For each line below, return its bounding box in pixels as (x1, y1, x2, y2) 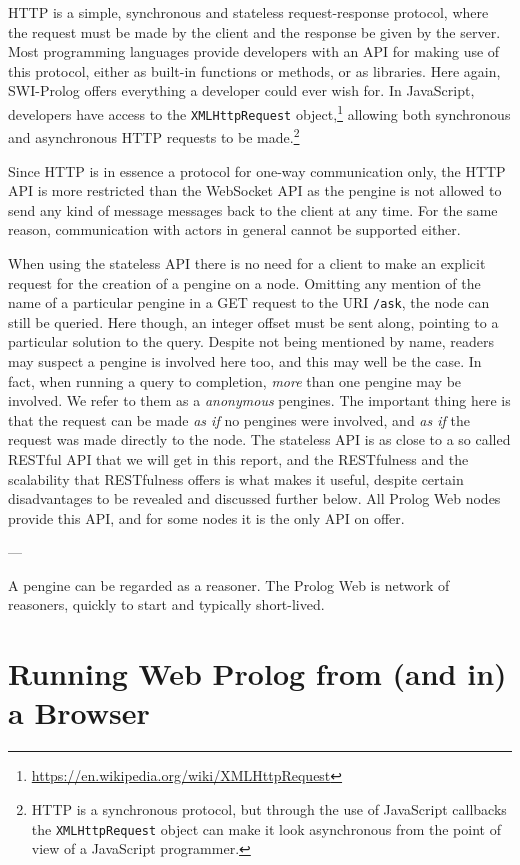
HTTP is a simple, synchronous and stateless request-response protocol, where (8, 2, 489, 22)
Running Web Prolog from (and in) (8, 653, 507, 694)
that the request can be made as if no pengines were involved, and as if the (8, 409, 470, 430)
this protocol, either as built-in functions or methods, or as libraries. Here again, (8, 60, 501, 81)
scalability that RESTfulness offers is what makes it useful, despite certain (8, 468, 464, 489)
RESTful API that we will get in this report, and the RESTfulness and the (8, 448, 469, 469)
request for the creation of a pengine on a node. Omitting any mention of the (8, 272, 481, 293)
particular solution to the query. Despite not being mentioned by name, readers (8, 331, 494, 352)
